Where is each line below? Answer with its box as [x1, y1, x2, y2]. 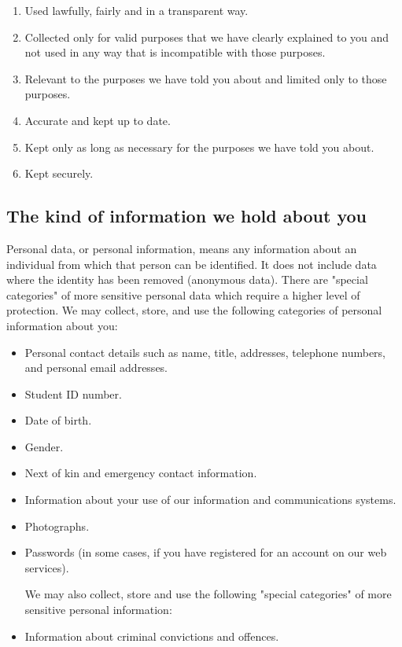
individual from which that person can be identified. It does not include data [6, 255, 377, 272]
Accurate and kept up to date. [24, 112, 171, 128]
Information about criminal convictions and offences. [24, 627, 279, 644]
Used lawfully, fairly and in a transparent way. [24, 2, 249, 18]
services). [24, 559, 69, 575]
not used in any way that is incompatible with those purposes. [24, 44, 326, 61]
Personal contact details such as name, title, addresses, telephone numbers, [24, 344, 386, 360]
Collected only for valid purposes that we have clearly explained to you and [24, 28, 389, 45]
